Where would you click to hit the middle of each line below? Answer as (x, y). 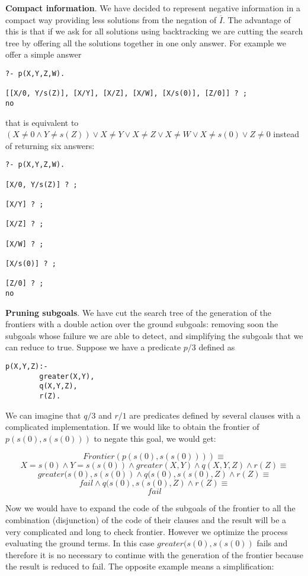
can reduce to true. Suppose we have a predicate (93, 347)
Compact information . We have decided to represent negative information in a (153, 8)
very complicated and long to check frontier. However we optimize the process (147, 531)
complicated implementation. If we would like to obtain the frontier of (132, 427)
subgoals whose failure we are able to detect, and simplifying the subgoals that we (154, 335)
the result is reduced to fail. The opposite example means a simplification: (140, 566)
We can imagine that (43, 415)
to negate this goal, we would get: (155, 438)
